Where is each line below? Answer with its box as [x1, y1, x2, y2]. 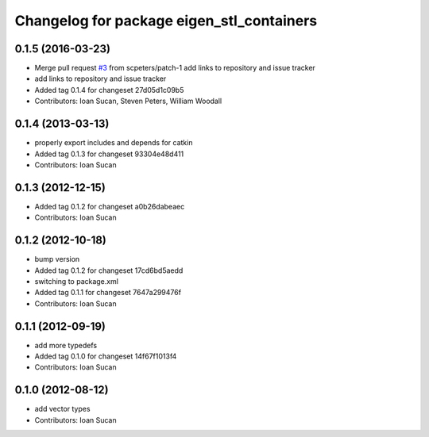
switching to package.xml [34, 276, 119, 286]
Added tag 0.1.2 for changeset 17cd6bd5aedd [34, 266, 184, 275]
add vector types [34, 404, 91, 414]
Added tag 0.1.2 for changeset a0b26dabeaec [34, 201, 185, 211]
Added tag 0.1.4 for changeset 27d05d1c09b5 [34, 85, 184, 94]
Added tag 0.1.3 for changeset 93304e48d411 [34, 149, 184, 159]
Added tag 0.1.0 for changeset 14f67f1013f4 [34, 351, 177, 361]
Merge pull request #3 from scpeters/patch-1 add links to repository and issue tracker [34, 63, 315, 73]
